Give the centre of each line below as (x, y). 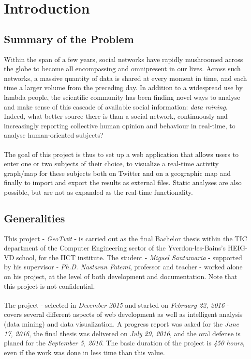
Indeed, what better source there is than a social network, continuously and (116, 116)
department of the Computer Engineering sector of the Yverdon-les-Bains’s (115, 248)
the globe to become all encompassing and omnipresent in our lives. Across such (122, 69)
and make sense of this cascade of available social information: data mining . (116, 106)
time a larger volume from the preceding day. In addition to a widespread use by (123, 87)
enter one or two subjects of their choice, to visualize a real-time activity (111, 164)
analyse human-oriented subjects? (54, 135)
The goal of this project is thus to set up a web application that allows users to (121, 154)
